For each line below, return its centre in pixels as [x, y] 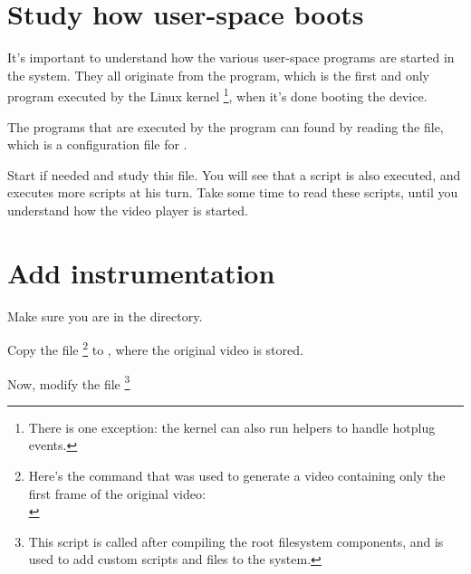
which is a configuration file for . [97, 144]
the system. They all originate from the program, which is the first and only [219, 75]
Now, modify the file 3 [69, 382]
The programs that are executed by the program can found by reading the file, [226, 126]
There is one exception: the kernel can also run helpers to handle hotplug [232, 427]
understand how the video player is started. [128, 210]
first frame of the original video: [117, 493]
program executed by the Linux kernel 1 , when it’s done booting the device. [217, 95]
